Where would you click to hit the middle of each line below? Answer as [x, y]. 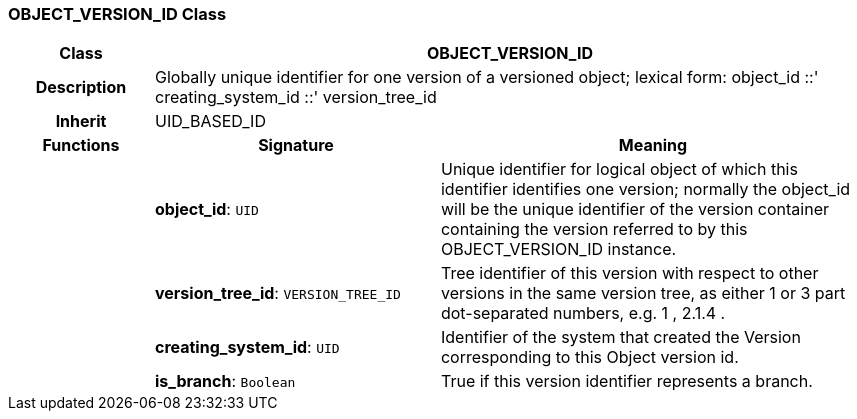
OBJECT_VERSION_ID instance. [558, 249]
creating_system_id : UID [247, 347]
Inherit [81, 121]
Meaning [653, 145]
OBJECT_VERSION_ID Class [117, 14]
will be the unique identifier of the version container [635, 209]
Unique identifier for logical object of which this [619, 169]
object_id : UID [206, 209]
